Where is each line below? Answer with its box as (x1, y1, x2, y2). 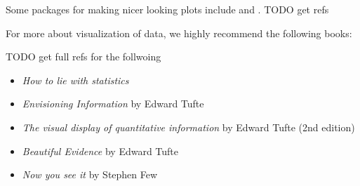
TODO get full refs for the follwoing (6, 49, 161, 64)
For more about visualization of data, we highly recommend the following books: (6, 25, 352, 40)
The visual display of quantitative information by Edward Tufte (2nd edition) (22, 119, 355, 134)
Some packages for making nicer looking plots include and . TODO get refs (6, 2, 329, 16)
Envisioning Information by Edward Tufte (22, 96, 204, 111)
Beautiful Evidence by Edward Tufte (22, 143, 179, 158)
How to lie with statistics (22, 72, 129, 87)
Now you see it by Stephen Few (22, 167, 158, 182)
